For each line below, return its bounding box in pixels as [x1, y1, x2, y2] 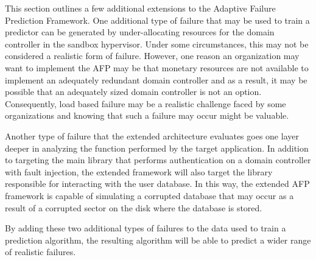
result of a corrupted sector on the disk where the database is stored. [5, 201, 262, 214]
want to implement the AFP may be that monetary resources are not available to [5, 61, 309, 74]
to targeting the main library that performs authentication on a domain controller [5, 153, 311, 166]
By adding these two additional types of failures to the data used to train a [5, 222, 286, 234]
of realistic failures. [5, 245, 76, 258]
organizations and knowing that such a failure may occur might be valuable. [5, 109, 289, 122]
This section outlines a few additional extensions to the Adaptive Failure [5, 2, 276, 14]
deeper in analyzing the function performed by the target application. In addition [5, 141, 309, 154]
